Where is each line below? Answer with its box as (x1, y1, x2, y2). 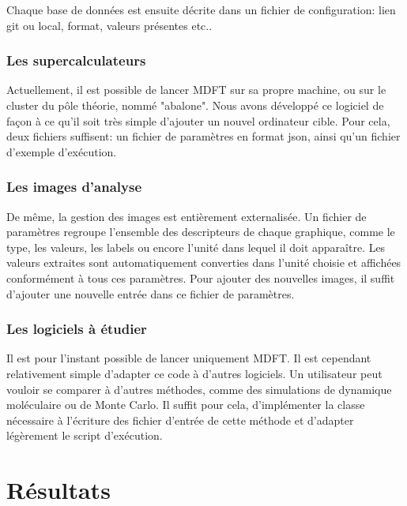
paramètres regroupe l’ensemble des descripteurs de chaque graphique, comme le (6, 223, 395, 240)
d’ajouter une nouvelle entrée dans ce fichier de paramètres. (6, 285, 295, 302)
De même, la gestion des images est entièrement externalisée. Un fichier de (6, 208, 367, 224)
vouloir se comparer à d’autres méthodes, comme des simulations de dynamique (6, 380, 392, 397)
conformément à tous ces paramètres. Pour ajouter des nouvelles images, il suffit (6, 269, 395, 286)
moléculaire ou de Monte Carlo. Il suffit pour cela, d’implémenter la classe (6, 396, 365, 413)
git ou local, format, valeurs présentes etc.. (6, 17, 213, 33)
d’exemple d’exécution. (6, 143, 117, 159)
